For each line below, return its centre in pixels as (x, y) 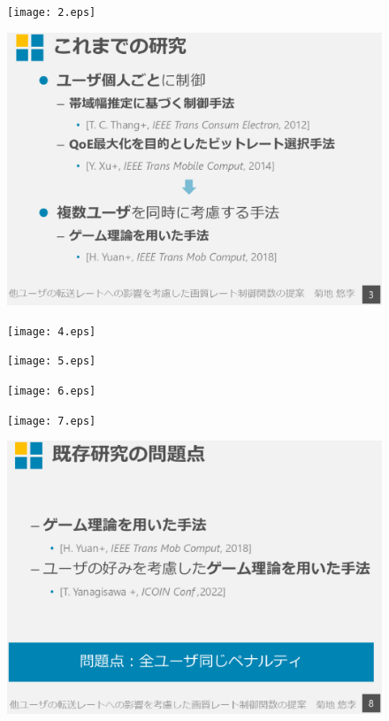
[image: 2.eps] (52, 12)
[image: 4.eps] (52, 331)
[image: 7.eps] (52, 421)
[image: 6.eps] (52, 391)
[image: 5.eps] (52, 361)
